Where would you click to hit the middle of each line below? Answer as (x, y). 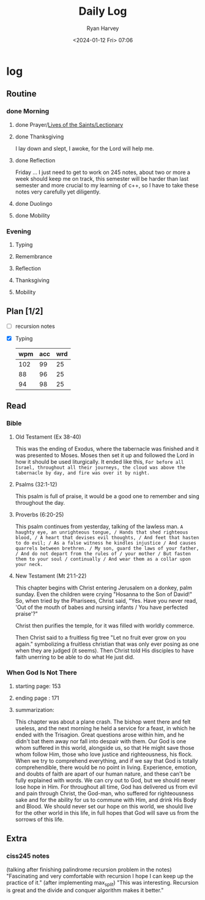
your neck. (29, 564)
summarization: (35, 709)
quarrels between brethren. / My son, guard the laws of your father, (107, 548)
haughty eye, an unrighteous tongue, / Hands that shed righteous (102, 532)
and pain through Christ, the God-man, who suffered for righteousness (104, 793)
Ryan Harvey (103, 28)
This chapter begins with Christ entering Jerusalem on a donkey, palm (104, 588)
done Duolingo (34, 203)
